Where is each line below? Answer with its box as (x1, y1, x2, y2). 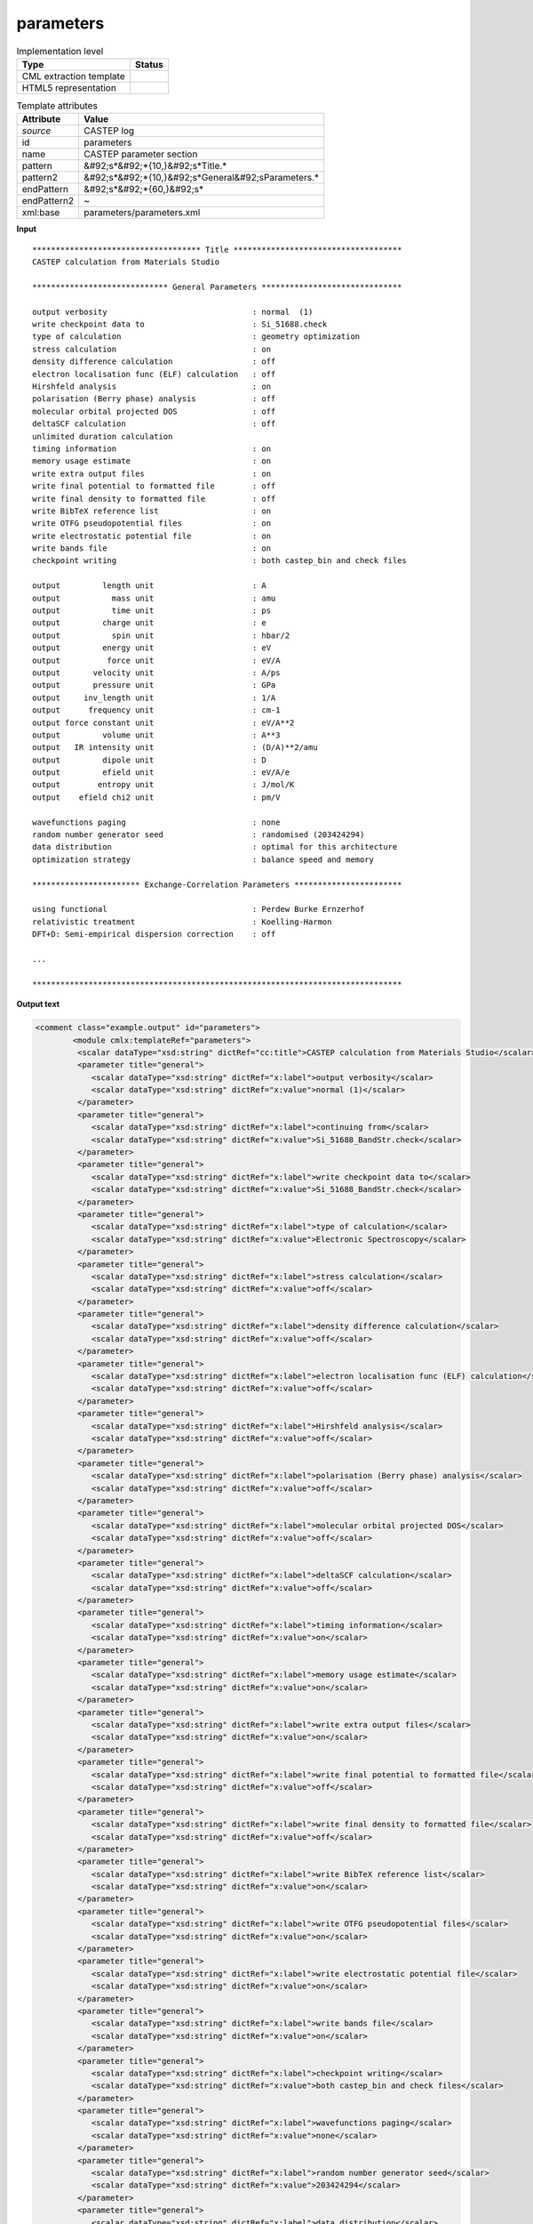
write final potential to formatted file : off (32, 481, 276, 491)
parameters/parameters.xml (84, 206, 201, 219)
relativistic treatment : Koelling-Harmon (32, 916, 332, 927)
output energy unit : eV (32, 643, 271, 653)
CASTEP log (84, 125, 135, 137)
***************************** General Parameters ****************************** (32, 281, 402, 292)
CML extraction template (21, 69, 125, 82)
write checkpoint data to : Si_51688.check (32, 319, 328, 329)
